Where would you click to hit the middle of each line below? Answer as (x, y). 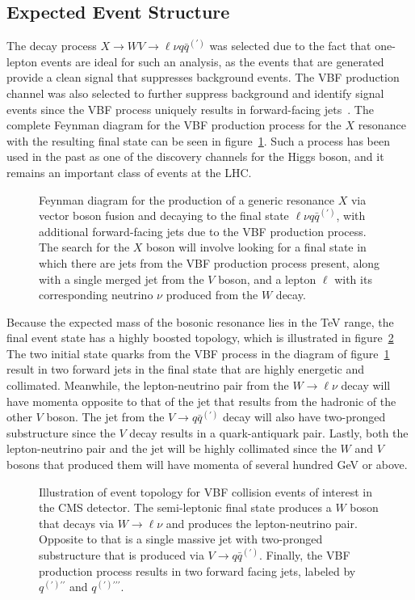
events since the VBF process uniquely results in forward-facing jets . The (190, 109)
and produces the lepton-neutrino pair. (262, 523)
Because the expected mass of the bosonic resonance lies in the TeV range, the (200, 321)
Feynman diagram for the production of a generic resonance (187, 199)
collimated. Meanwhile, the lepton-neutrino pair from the (148, 385)
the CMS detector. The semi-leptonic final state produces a (185, 507)
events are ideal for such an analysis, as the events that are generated (212, 61)
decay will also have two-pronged (304, 417)
